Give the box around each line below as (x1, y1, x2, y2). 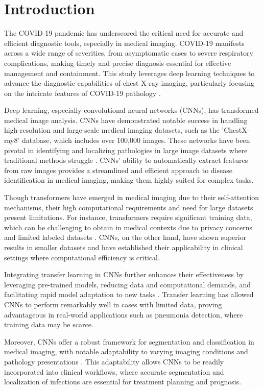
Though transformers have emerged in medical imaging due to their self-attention (4, 192, 259, 203)
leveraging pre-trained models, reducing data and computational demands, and (4, 279, 251, 289)
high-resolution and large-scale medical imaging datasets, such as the (4, 125, 220, 135)
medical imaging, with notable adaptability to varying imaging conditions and (4, 346, 248, 357)
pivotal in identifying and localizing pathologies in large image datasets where (4, 144, 248, 155)
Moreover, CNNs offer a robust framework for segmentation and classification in (4, 336, 254, 347)
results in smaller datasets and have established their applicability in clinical (4, 242, 243, 252)
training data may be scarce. (4, 319, 93, 330)
